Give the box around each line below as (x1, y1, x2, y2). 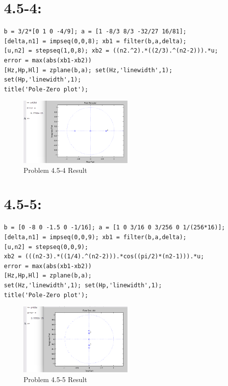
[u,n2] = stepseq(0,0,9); (4, 243, 88, 250)
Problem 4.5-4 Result (24, 165, 87, 175)
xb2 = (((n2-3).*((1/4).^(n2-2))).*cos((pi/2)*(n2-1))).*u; (4, 253, 204, 260)
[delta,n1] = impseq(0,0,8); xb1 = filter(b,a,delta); (4, 37, 187, 45)
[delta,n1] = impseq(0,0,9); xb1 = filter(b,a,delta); (4, 234, 187, 241)
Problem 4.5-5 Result (24, 374, 87, 385)
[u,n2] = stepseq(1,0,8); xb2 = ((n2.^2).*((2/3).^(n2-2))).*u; (4, 47, 218, 55)
